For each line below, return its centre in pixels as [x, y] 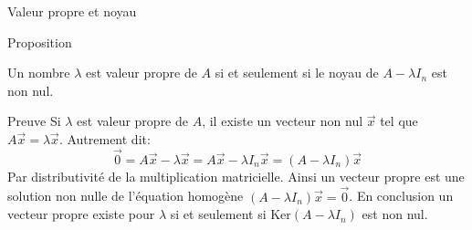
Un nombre [39, 73]
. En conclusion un [401, 196]
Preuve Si [34, 121]
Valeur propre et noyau [72, 11]
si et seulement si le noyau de [297, 73]
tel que [399, 121]
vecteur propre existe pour [81, 214]
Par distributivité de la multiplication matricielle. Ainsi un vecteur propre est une [236, 176]
